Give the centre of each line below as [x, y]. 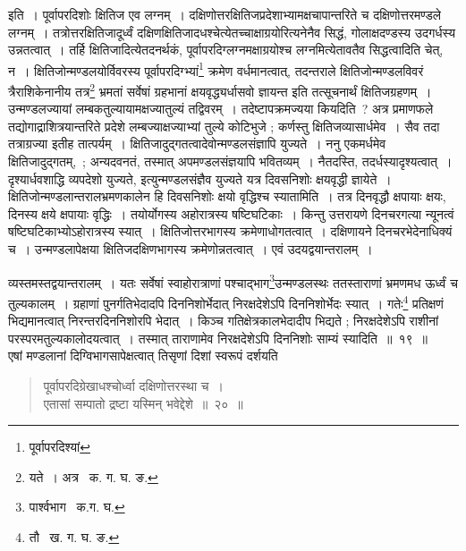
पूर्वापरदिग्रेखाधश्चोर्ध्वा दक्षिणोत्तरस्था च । [133, 385]
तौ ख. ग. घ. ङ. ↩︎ [74, 536]
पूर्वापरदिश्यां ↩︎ [59, 447]
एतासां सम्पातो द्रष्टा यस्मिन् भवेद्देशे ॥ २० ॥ [143, 403]
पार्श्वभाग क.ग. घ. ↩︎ [77, 507]
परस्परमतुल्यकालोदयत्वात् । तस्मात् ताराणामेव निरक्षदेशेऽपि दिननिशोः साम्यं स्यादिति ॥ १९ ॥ [218, 338]
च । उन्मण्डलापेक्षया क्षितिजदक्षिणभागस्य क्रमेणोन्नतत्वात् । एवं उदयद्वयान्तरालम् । [191, 249]
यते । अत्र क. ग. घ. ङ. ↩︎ [93, 476]
